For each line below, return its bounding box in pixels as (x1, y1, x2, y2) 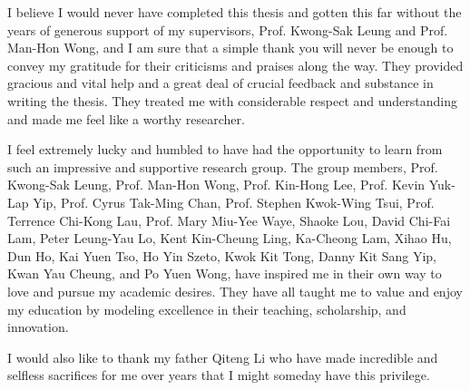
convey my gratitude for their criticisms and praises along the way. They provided (7, 55, 464, 74)
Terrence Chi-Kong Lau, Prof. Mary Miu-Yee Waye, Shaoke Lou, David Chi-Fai (7, 210, 451, 229)
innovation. (7, 317, 69, 336)
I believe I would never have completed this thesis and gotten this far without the (7, 3, 462, 21)
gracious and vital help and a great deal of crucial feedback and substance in (7, 73, 434, 93)
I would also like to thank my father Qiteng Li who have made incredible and (7, 347, 438, 366)
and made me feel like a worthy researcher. (7, 109, 245, 128)
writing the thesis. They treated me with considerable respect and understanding (7, 91, 458, 110)
